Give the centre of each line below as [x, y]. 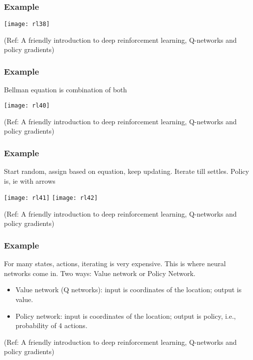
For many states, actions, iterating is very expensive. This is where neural [115, 263]
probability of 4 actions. [51, 325]
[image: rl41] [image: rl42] [51, 198]
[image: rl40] [27, 105]
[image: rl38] [27, 24]
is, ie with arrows [30, 180]
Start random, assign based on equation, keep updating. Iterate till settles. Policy [126, 171]
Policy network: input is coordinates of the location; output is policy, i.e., [126, 316]
